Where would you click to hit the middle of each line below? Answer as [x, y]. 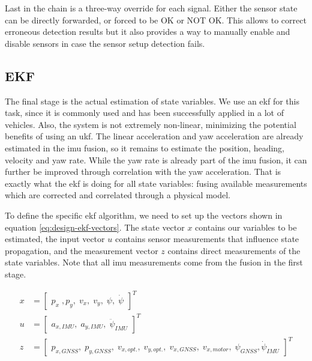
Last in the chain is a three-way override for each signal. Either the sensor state [151, 8]
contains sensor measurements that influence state [207, 239]
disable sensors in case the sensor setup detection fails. [105, 43]
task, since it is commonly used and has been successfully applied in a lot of [144, 113]
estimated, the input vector [55, 239]
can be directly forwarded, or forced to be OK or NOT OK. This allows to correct [156, 20]
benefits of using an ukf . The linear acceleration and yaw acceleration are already [154, 136]
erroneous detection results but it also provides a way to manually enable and [148, 32]
